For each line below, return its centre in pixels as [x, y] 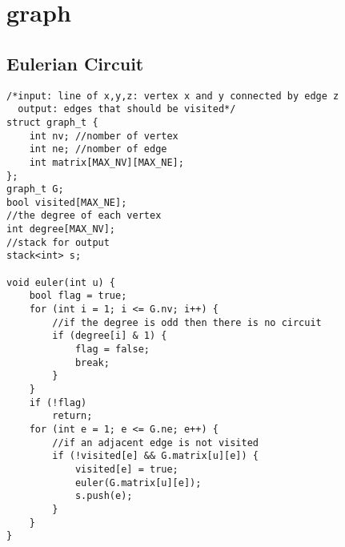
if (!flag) [58, 402]
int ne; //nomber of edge [98, 149]
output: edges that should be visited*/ [127, 109]
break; [92, 362]
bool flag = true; [78, 296]
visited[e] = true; [126, 469]
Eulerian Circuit [75, 63]
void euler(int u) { [61, 282]
